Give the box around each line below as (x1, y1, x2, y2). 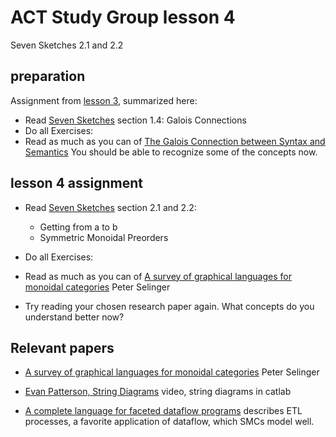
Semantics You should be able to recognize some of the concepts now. (24, 146, 318, 158)
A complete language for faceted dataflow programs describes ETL (24, 405, 303, 417)
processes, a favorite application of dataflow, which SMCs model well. (24, 416, 315, 428)
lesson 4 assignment (10, 175, 144, 192)
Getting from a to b (39, 221, 118, 233)
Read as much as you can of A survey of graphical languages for (24, 270, 292, 282)
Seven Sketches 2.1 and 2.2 (10, 39, 124, 51)
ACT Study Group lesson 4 (10, 6, 236, 29)
